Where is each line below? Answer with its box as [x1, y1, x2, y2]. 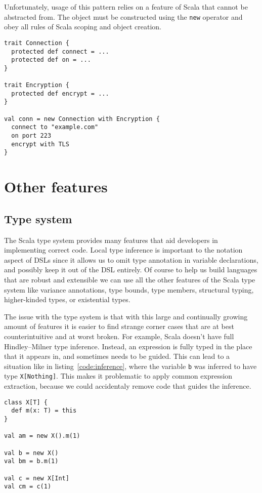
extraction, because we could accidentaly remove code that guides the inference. [4, 381, 251, 391]
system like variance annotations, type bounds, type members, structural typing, [4, 284, 254, 295]
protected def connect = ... [11, 48, 109, 55]
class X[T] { [4, 398, 48, 406]
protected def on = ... [11, 56, 91, 64]
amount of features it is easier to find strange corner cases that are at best [4, 321, 234, 332]
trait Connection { [4, 39, 69, 47]
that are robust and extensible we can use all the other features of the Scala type [4, 274, 255, 284]
